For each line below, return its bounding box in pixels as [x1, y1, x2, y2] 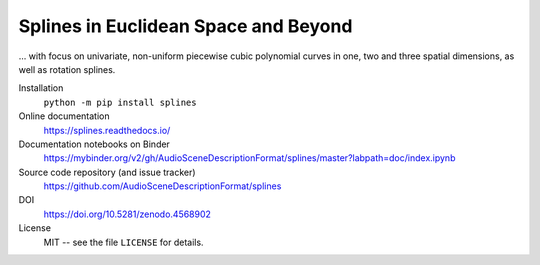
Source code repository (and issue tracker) [18, 166, 196, 178]
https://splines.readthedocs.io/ [43, 124, 171, 136]
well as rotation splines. [18, 63, 116, 75]
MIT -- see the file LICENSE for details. [43, 236, 204, 248]
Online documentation [18, 110, 110, 122]
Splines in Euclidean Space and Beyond [18, 15, 353, 37]
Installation [18, 82, 64, 94]
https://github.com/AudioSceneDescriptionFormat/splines [43, 180, 282, 192]
